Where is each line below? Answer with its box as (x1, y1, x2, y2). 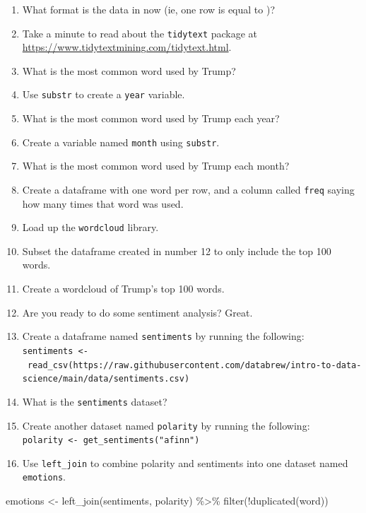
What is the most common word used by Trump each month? (22, 158, 290, 173)
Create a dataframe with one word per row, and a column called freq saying (22, 182, 355, 196)
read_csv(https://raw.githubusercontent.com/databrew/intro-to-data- (27, 360, 362, 370)
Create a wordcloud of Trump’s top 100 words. (22, 281, 225, 296)
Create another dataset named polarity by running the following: (22, 418, 310, 432)
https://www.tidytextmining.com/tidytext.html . (22, 40, 232, 54)
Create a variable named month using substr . (22, 134, 220, 149)
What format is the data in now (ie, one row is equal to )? (22, 2, 276, 16)
